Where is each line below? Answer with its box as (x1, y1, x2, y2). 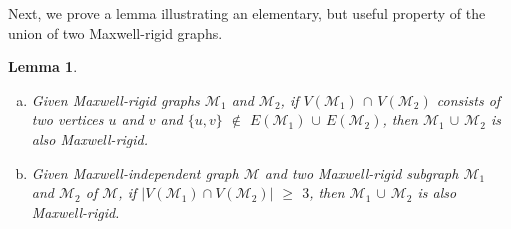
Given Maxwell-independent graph (31, 162, 239, 183)
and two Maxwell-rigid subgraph (264, 162, 459, 183)
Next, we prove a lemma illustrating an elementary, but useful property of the (8, 3, 486, 23)
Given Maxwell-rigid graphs (31, 89, 200, 110)
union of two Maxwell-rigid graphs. (8, 22, 223, 43)
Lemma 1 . (8, 56, 78, 77)
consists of (436, 89, 501, 110)
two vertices (31, 109, 104, 130)
